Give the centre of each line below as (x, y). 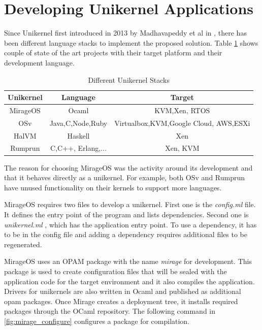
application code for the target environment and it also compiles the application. (129, 281)
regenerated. (23, 244)
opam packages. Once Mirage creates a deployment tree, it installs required (121, 301)
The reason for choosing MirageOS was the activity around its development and (128, 167)
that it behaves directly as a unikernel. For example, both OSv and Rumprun (125, 177)
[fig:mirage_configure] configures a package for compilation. (97, 321)
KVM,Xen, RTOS (182, 110)
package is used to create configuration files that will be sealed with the (116, 271)
